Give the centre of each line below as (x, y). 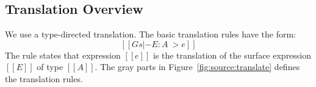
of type (50, 67)
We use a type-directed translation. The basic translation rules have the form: (150, 34)
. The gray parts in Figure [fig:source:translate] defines (197, 67)
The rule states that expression (63, 55)
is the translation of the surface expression (232, 55)
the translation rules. (44, 78)
